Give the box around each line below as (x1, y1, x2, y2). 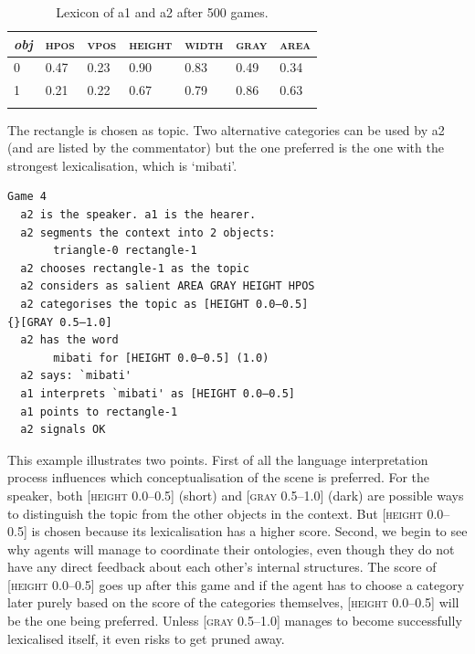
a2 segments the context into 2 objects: (20, 226, 276, 239)
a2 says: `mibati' (20, 369, 132, 383)
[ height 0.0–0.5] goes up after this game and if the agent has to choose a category (7, 575, 465, 594)
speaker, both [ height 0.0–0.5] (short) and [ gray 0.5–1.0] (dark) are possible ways (7, 485, 464, 504)
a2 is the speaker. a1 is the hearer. (20, 208, 257, 221)
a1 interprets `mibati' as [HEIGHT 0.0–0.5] (20, 386, 295, 400)
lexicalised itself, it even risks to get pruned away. (7, 628, 285, 648)
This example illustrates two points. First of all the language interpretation (7, 449, 428, 469)
